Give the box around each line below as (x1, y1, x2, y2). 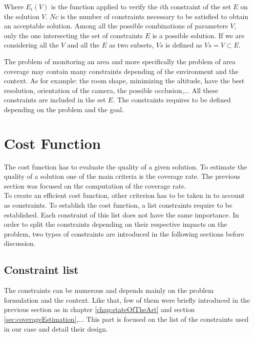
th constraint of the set (162, 1, 231, 11)
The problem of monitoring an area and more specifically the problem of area (4, 56, 235, 66)
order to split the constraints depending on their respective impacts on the (4, 219, 227, 229)
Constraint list (4, 262, 79, 277)
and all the (67, 40, 100, 50)
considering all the (4, 40, 59, 50)
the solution (4, 11, 40, 21)
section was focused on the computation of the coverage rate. (4, 180, 187, 191)
